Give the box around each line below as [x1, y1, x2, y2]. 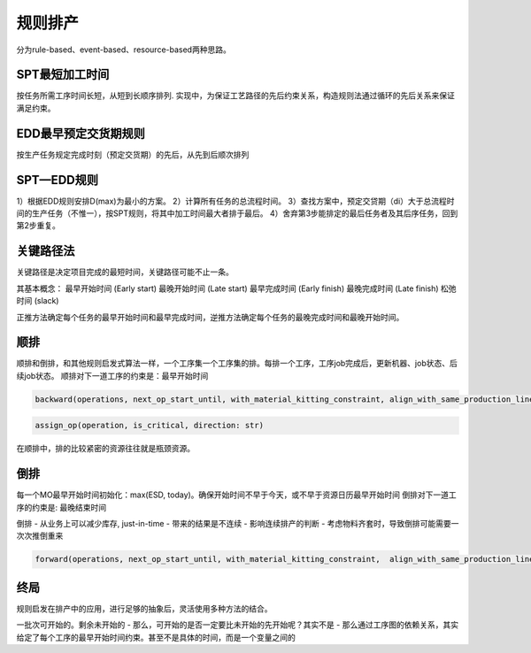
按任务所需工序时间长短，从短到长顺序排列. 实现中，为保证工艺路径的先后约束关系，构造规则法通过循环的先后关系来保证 [16, 90, 455, 101]
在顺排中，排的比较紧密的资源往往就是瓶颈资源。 [16, 443, 195, 454]
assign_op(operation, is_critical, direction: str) [35, 420, 265, 431]
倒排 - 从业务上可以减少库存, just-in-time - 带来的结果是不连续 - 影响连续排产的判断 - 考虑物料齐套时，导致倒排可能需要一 [16, 519, 459, 529]
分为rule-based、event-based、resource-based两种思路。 [16, 44, 232, 55]
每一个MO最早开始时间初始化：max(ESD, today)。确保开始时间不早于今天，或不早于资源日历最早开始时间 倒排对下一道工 [16, 489, 458, 500]
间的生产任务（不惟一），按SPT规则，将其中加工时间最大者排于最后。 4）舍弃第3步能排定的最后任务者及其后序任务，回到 [16, 208, 458, 219]
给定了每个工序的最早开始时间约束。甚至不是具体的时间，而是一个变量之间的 [16, 632, 296, 642]
